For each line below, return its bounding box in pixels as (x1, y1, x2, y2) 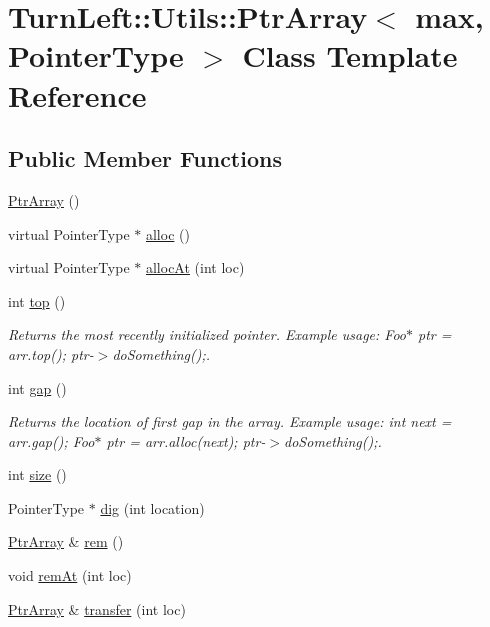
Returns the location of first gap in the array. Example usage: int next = (8, 411, 452, 432)
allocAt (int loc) (145, 257, 245, 278)
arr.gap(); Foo (8, 430, 95, 451)
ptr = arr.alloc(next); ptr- (106, 430, 266, 451)
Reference (8, 74, 147, 115)
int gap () (8, 377, 67, 398)
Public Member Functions (8, 143, 282, 174)
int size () (8, 464, 67, 485)
